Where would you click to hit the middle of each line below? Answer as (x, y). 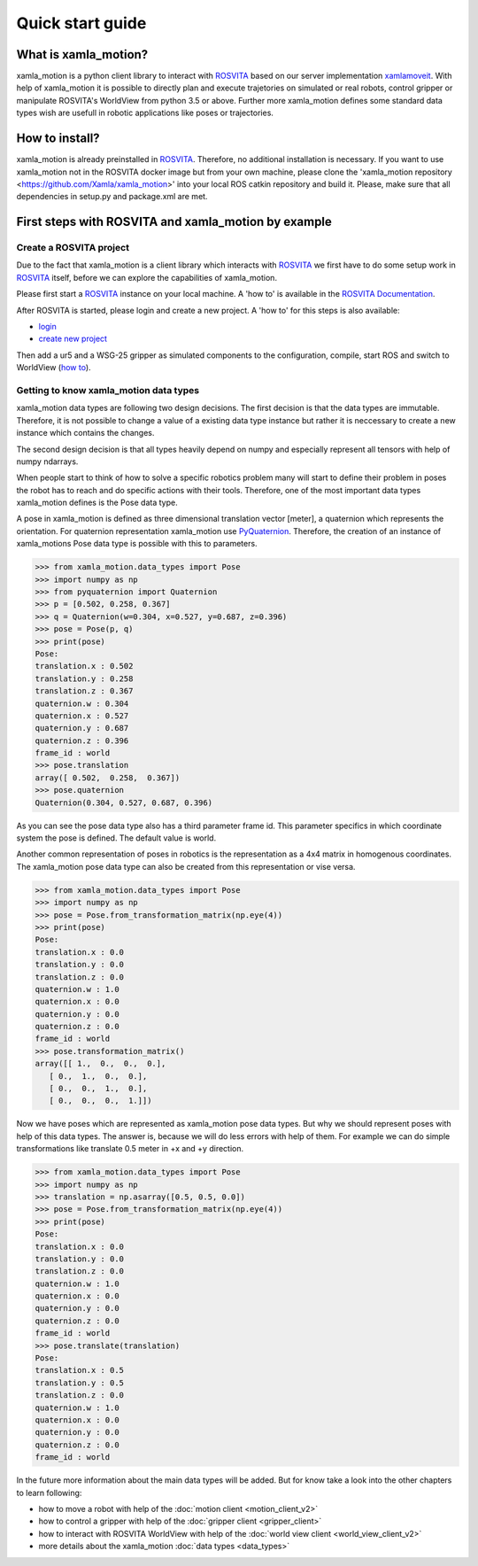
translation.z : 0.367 (84, 691)
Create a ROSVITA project (73, 248)
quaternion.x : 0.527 (82, 716)
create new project (73, 339)
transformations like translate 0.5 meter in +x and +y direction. (130, 1149)
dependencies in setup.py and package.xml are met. (112, 197)
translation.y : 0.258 (84, 678)
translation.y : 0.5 (79, 1383)
